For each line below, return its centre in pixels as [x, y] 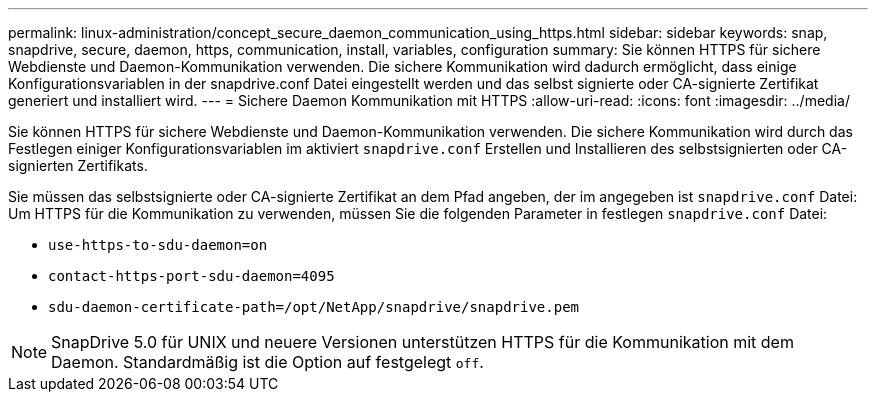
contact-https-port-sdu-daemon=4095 [191, 276]
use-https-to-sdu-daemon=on [158, 245]
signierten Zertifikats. [78, 165]
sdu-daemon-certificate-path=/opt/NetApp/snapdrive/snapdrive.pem [314, 307]
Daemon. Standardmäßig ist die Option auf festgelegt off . [267, 362]
